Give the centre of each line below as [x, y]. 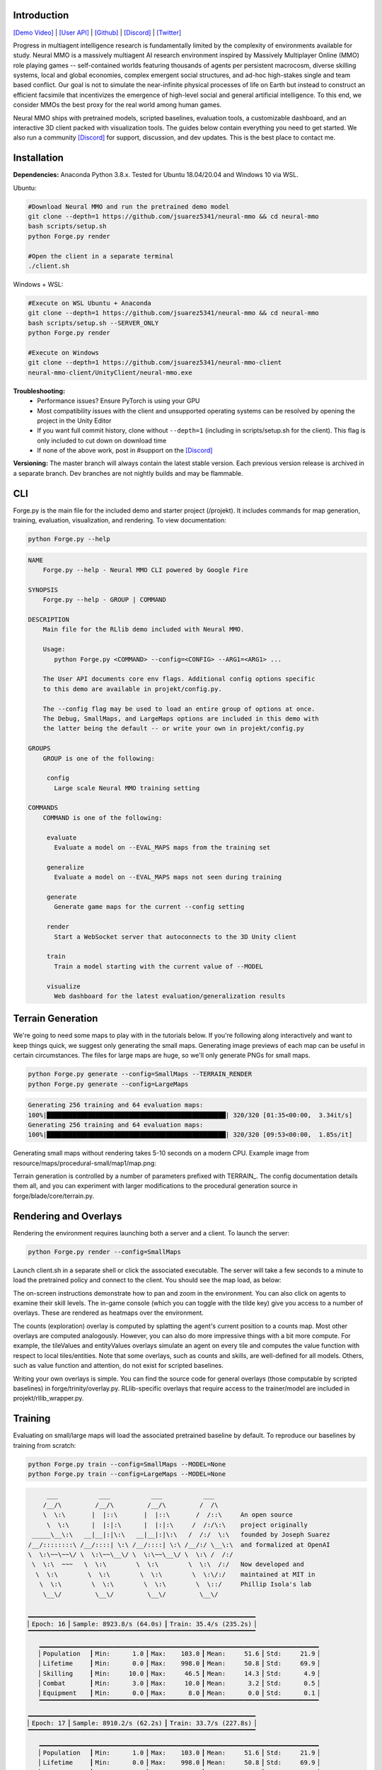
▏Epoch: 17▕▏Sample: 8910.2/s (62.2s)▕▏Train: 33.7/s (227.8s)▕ [142, 1723]
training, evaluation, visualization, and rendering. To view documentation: [120, 520]
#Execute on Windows [63, 353]
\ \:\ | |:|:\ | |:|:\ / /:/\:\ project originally [177, 1525]
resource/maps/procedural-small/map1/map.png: [85, 1163]
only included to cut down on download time [102, 440]
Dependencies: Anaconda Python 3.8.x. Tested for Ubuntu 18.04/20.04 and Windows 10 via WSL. [156, 175]
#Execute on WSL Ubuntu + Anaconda [89, 303]
